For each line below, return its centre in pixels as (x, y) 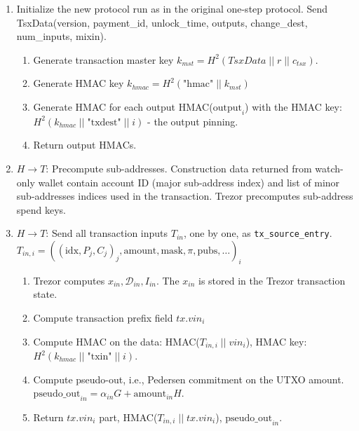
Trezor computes (69, 280)
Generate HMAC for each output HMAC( (123, 106)
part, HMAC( (128, 417)
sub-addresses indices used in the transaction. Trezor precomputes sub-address (185, 196)
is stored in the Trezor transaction (272, 280)
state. (45, 294)
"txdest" (104, 122)
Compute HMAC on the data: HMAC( (116, 341)
